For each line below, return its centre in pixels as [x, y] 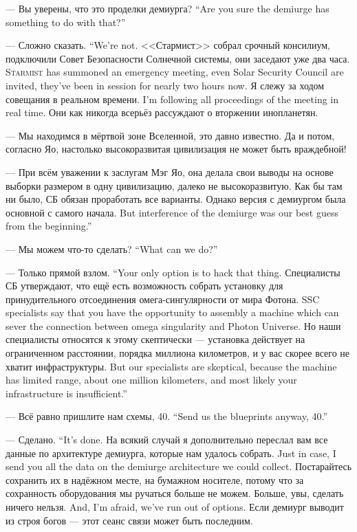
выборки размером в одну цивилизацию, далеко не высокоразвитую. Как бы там [174, 185]
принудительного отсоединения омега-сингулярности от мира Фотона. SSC [163, 299]
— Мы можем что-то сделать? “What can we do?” [112, 248]
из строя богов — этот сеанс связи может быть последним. [129, 520]
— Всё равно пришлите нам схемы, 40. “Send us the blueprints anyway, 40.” [167, 416]
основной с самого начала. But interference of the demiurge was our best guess [172, 212]
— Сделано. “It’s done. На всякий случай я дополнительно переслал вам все [167, 440]
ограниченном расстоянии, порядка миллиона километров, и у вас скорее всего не [178, 353]
